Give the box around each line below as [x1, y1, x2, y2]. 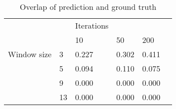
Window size [8, 48, 52, 60]
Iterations [75, 20, 109, 31]
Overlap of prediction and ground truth [20, 1, 157, 12]
